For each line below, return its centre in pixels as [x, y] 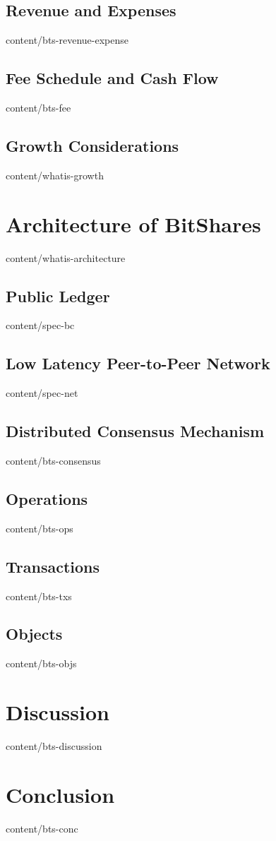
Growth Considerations [92, 145]
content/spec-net [42, 393]
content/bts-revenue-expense [67, 40]
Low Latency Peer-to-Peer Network [138, 363]
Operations [47, 498]
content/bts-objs [41, 663]
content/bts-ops [40, 528]
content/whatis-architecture [66, 257]
